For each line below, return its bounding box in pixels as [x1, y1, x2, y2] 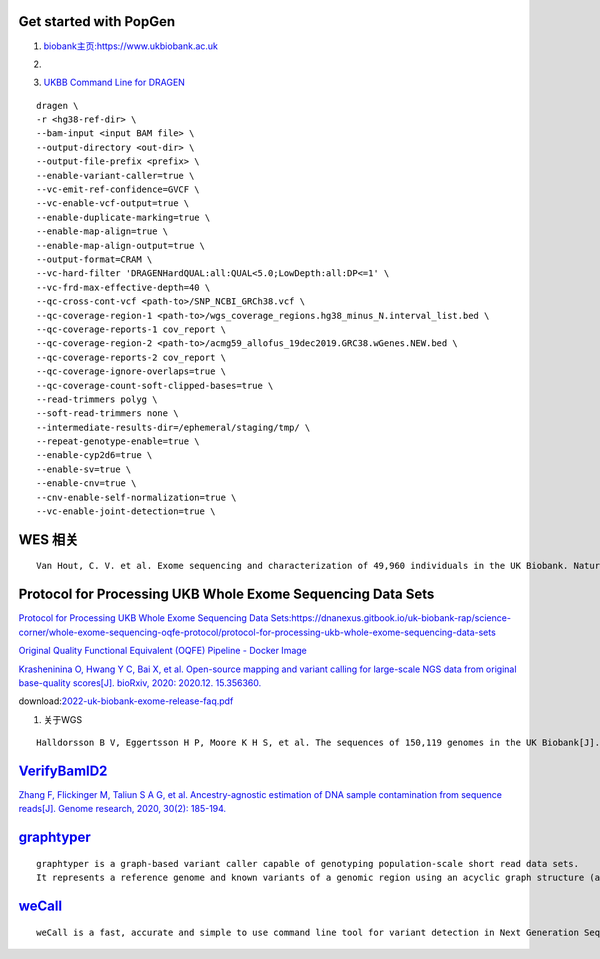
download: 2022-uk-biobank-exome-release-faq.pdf [18, 695, 234, 707]
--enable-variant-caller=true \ [36, 170, 195, 181]
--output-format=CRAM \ [36, 253, 153, 265]
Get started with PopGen [18, 13, 176, 30]
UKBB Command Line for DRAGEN [43, 76, 185, 89]
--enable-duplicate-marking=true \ [36, 211, 211, 223]
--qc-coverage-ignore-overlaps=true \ [36, 366, 227, 377]
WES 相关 [18, 531, 79, 548]
